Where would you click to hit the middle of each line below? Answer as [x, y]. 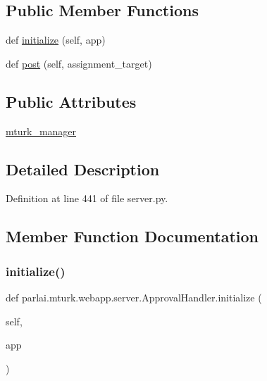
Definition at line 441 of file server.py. [87, 198]
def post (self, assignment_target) [79, 63]
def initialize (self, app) [56, 40]
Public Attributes [71, 101]
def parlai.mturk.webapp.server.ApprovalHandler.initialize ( [134, 297]
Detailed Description [83, 169]
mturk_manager [41, 131]
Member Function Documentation [132, 236]
